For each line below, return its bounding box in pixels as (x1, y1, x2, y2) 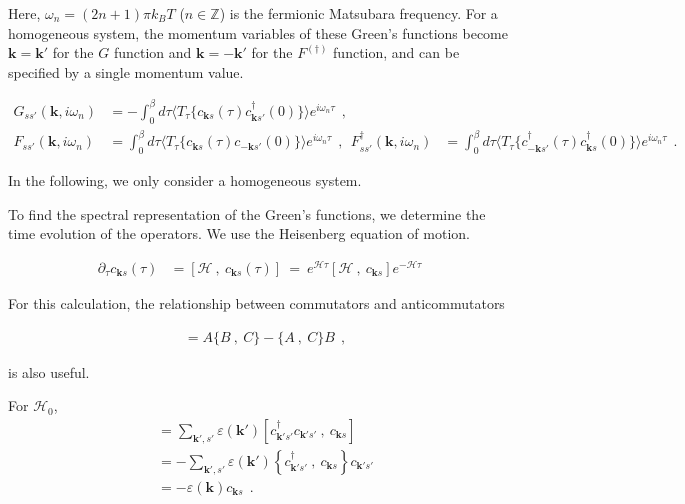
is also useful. (8, 361, 90, 382)
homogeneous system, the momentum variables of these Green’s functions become (8, 22, 508, 43)
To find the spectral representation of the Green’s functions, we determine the (8, 203, 486, 224)
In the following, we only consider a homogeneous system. (8, 170, 362, 191)
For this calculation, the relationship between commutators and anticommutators (8, 292, 505, 313)
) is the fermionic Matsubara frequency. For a (219, 3, 498, 23)
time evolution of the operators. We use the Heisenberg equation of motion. (8, 223, 470, 244)
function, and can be (333, 42, 460, 63)
